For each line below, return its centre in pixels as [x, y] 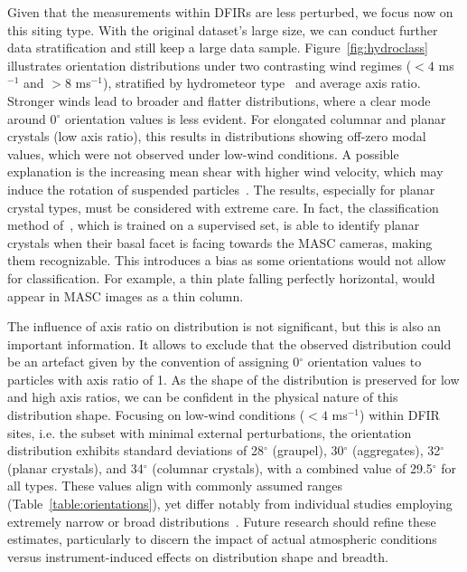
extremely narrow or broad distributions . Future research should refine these [222, 521]
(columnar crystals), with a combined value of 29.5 [292, 467]
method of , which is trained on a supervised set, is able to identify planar [214, 225]
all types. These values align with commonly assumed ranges [175, 486]
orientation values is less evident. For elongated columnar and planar [256, 118]
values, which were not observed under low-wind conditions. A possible [203, 153]
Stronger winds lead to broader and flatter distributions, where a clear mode [219, 100]
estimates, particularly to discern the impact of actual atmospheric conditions [222, 539]
